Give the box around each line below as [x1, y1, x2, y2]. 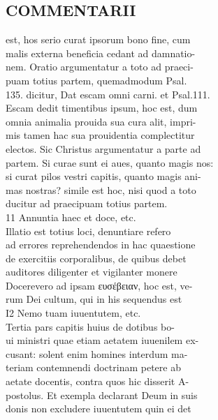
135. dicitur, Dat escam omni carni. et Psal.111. [6, 87, 210, 101]
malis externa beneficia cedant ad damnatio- [6, 45, 196, 60]
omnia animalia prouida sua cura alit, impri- [6, 114, 196, 128]
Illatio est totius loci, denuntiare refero [6, 223, 171, 238]
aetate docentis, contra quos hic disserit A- [6, 374, 189, 389]
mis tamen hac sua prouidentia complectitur [6, 128, 195, 142]
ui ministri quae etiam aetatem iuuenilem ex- [6, 333, 199, 347]
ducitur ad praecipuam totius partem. [6, 196, 168, 211]
